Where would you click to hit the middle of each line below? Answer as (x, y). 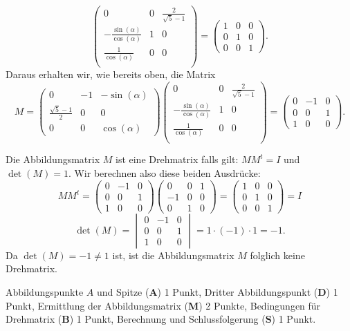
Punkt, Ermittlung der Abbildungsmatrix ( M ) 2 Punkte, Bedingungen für (163, 305)
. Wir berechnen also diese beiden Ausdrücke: (164, 173)
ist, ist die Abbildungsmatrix (173, 255)
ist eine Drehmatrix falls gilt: (177, 159)
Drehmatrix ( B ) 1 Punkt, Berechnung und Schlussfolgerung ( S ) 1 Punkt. (161, 319)
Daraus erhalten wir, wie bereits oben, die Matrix (111, 74)
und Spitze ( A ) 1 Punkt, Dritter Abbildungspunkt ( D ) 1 (217, 292)
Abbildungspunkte (45, 292)
